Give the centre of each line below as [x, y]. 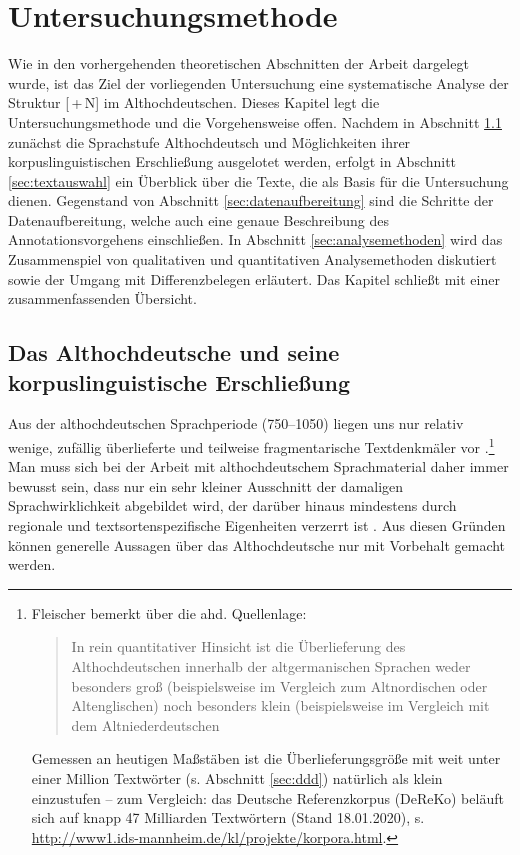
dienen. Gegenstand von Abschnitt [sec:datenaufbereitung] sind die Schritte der [251, 200]
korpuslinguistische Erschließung [179, 381]
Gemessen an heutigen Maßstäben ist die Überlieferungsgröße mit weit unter [266, 758]
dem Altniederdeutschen [145, 724]
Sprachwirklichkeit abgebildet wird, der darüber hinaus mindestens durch [232, 505]
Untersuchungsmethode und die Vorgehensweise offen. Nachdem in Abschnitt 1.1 [255, 121]
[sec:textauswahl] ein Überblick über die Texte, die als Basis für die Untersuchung [258, 180]
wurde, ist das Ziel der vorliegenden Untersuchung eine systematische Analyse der [258, 82]
